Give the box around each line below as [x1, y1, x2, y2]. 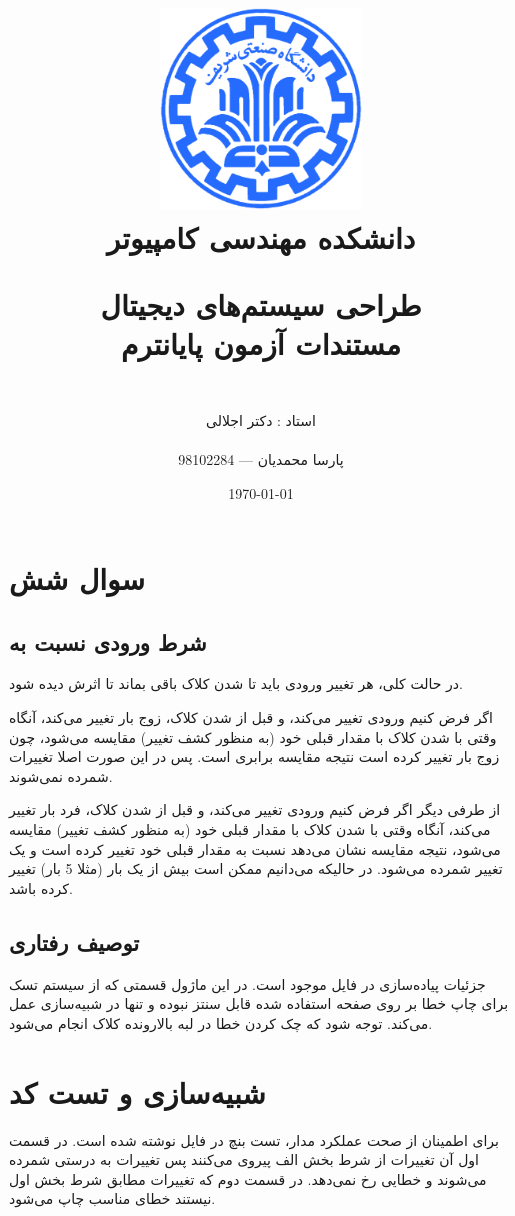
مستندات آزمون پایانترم [120, 322, 402, 363]
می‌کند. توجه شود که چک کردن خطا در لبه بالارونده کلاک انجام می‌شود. [9, 1012, 433, 1033]
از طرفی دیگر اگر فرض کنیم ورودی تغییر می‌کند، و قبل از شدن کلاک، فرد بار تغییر [9, 799, 501, 820]
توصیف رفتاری [9, 926, 140, 957]
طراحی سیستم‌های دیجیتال [100, 283, 422, 324]
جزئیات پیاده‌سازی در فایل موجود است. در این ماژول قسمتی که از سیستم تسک [9, 973, 486, 994]
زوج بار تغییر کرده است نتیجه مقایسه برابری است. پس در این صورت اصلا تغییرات [9, 746, 500, 767]
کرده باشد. [9, 877, 73, 898]
